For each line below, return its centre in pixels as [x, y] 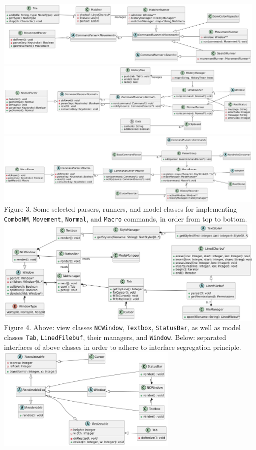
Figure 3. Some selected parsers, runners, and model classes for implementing [121, 209]
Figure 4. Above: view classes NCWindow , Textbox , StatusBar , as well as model [122, 327]
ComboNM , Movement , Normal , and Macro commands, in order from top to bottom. [126, 218]
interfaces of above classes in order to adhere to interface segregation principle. [123, 347]
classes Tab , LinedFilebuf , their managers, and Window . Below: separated [115, 337]
